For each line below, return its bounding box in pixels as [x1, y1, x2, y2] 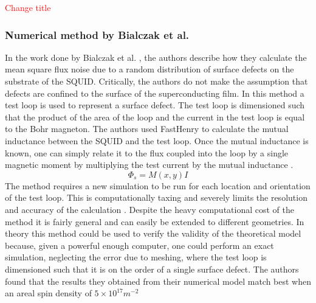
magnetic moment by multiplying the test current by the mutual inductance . [5, 158, 294, 171]
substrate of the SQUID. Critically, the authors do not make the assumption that [5, 75, 308, 87]
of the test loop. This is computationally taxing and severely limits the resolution [5, 191, 307, 204]
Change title [5, 1, 51, 13]
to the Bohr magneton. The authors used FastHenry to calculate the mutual [5, 122, 289, 135]
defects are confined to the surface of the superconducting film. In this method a [5, 86, 304, 99]
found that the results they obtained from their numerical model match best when [5, 274, 312, 287]
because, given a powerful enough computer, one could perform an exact [5, 239, 274, 251]
